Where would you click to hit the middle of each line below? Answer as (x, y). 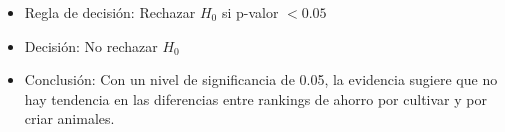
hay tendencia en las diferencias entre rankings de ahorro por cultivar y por (255, 98)
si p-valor (250, 12)
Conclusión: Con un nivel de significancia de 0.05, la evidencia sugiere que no (261, 79)
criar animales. (69, 118)
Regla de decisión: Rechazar (110, 12)
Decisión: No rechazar (91, 45)
